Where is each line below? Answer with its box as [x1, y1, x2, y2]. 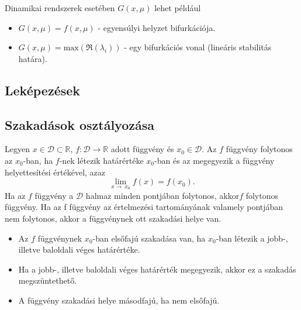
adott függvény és [110, 143, 174, 155]
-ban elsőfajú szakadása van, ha [92, 232, 206, 244]
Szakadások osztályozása [5, 115, 154, 133]
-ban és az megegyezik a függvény [154, 154, 275, 166]
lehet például [154, 2, 201, 13]
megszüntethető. [18, 274, 77, 287]
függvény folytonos [226, 143, 293, 155]
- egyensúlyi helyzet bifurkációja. [98, 21, 216, 33]
